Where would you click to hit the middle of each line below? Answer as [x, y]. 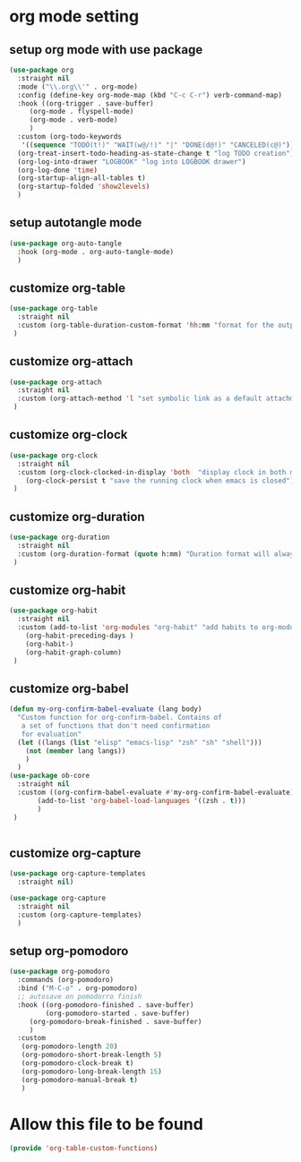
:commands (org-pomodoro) [66, 980]
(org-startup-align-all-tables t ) [82, 178]
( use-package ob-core [50, 776]
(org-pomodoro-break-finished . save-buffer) [116, 1021]
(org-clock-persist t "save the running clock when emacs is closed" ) [160, 481]
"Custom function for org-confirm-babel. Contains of [120, 718]
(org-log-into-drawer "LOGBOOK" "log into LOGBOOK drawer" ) [132, 162]
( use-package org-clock [54, 455]
